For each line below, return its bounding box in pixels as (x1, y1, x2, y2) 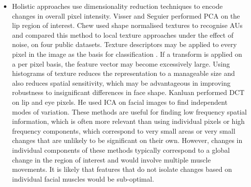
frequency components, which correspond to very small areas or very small (12, 125, 235, 136)
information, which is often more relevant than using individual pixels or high (12, 116, 245, 126)
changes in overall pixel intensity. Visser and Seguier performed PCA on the (12, 10, 240, 21)
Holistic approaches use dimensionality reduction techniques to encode (12, 1, 223, 11)
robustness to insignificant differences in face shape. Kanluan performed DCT (12, 87, 245, 97)
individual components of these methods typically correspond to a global (12, 144, 230, 155)
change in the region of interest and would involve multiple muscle (12, 154, 211, 164)
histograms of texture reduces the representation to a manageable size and (12, 68, 235, 78)
